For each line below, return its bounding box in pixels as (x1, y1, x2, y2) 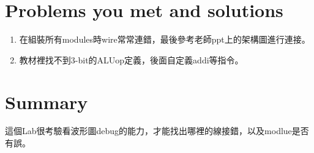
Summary (5, 89, 88, 114)
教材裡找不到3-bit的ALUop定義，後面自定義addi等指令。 (19, 53, 244, 66)
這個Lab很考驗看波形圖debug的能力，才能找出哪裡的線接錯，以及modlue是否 (5, 124, 309, 137)
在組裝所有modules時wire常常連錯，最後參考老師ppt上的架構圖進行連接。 (19, 33, 310, 46)
